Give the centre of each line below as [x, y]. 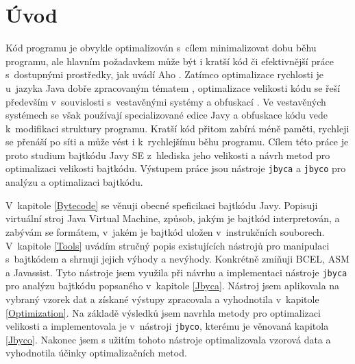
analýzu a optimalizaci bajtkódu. [74, 182]
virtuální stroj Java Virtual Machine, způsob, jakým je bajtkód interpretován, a [173, 218]
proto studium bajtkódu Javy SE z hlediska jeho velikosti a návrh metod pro [168, 155]
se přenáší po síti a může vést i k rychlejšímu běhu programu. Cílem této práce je [177, 142]
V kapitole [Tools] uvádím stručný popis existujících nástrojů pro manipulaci [168, 245]
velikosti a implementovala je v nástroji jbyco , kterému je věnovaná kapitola [167, 326]
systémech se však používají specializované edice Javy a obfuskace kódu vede [167, 115]
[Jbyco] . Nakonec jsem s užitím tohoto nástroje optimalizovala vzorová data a [168, 339]
